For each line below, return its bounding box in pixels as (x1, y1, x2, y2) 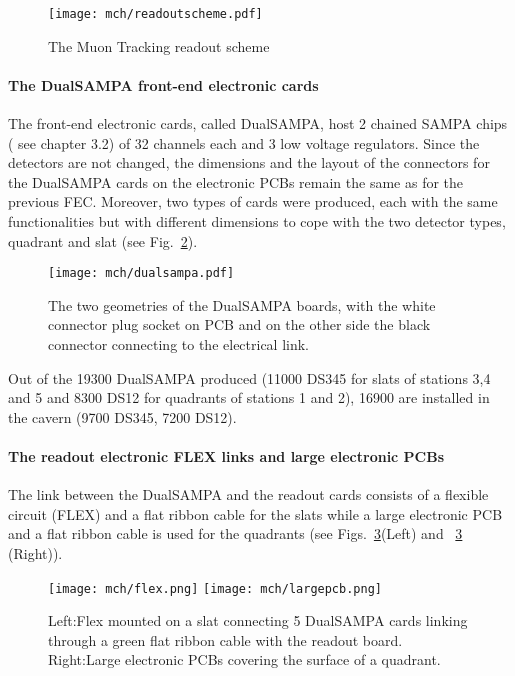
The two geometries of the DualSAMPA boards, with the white (48, 294, 436, 315)
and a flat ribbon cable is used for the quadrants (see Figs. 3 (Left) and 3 (8, 523, 463, 544)
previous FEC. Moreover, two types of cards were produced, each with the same (8, 191, 498, 212)
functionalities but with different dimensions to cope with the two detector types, (8, 211, 506, 232)
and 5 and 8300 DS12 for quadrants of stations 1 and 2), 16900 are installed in (8, 387, 490, 408)
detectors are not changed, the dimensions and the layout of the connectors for (8, 152, 490, 173)
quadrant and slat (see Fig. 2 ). (8, 230, 198, 251)
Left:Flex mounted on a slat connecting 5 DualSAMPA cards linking (48, 610, 468, 631)
